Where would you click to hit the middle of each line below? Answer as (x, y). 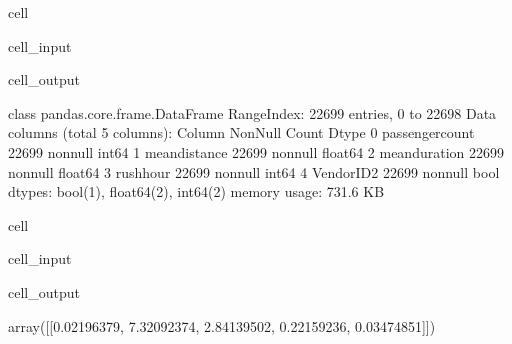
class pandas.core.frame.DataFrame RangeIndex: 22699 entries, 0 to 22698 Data (252, 112)
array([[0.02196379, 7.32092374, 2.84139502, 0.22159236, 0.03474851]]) (222, 325)
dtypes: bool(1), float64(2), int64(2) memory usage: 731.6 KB (196, 191)
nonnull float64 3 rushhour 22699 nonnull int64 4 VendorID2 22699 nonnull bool (254, 171)
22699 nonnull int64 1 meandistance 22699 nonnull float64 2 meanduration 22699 (256, 151)
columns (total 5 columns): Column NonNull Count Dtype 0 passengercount (241, 132)
